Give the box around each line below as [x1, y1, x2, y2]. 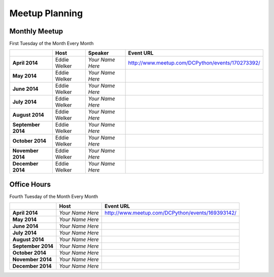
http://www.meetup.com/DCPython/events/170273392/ [128, 59, 261, 66]
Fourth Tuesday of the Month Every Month [9, 193, 98, 199]
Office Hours [9, 180, 51, 189]
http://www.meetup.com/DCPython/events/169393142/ [105, 210, 237, 217]
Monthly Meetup [9, 27, 63, 36]
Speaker [88, 50, 109, 57]
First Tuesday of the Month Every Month [9, 41, 94, 47]
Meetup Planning [9, 8, 83, 19]
